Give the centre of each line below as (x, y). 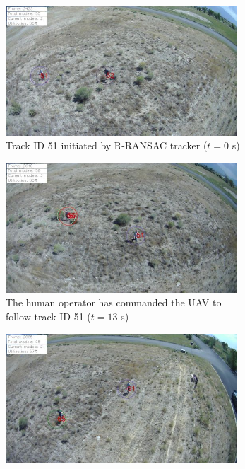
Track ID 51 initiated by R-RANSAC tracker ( (107, 145)
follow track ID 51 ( (48, 316)
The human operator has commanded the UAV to (114, 302)
